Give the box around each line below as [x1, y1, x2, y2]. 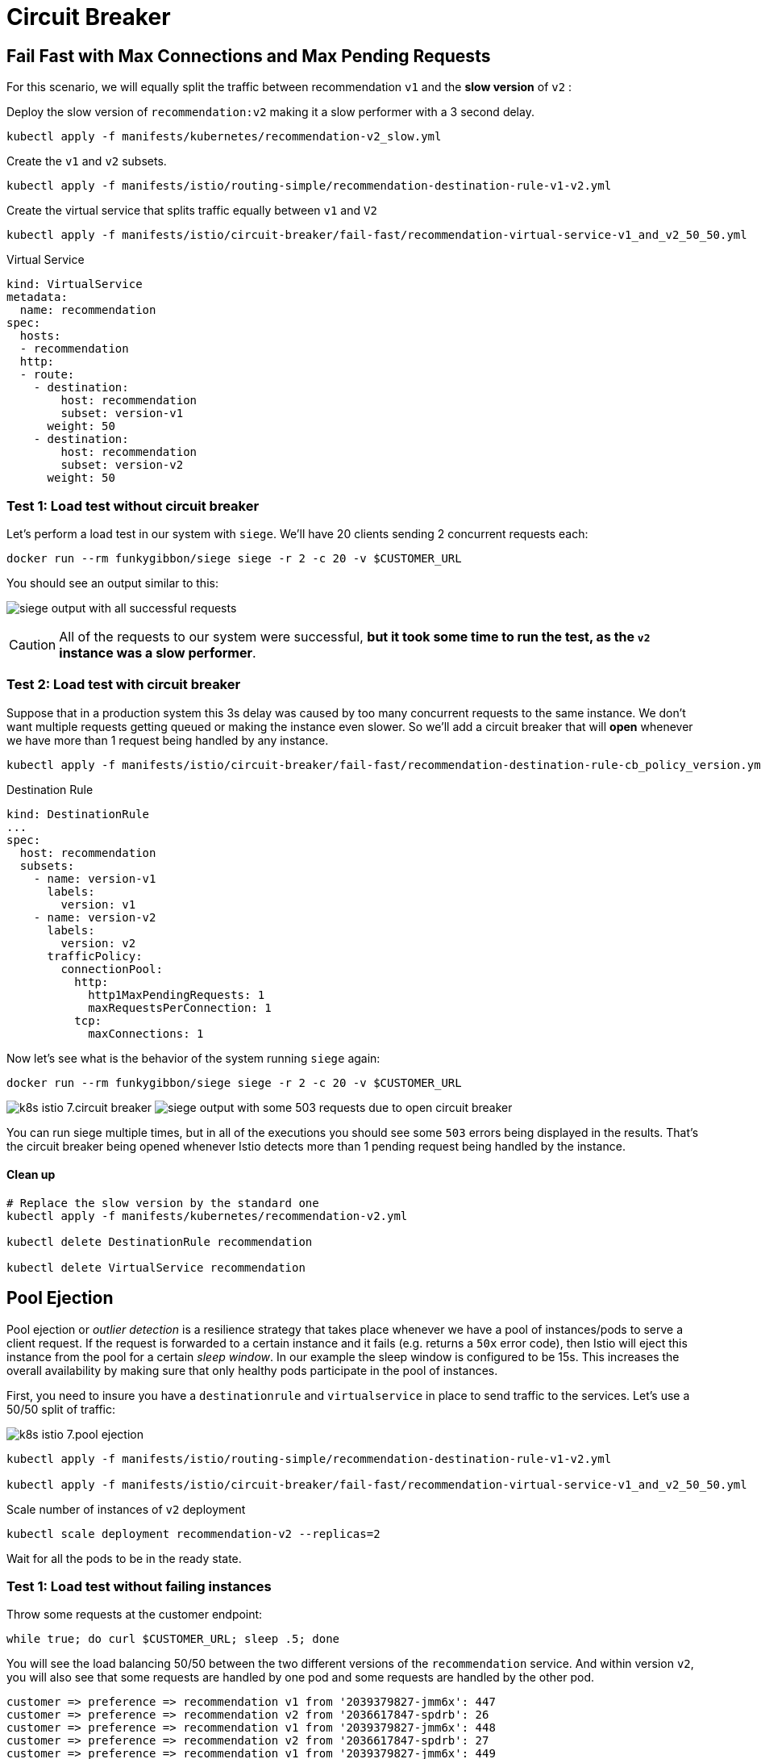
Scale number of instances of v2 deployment [6, 1502, 246, 1516]
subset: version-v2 [60, 458, 184, 472]
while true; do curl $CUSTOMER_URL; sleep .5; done [6, 1632, 340, 1646]
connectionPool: [60, 962, 163, 976]
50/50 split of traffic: [6, 1402, 115, 1416]
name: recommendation [19, 303, 156, 317]
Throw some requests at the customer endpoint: [6, 1607, 263, 1622]
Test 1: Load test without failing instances [6, 1578, 272, 1595]
